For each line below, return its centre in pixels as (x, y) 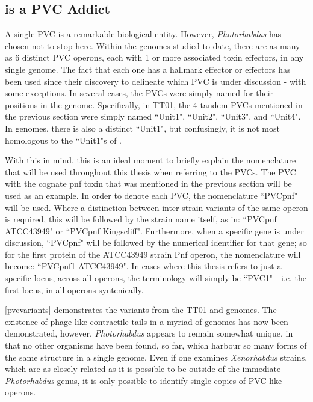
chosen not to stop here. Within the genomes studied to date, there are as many (153, 45)
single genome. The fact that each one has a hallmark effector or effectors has (148, 69)
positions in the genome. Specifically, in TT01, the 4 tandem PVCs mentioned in (154, 104)
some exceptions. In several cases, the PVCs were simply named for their (139, 93)
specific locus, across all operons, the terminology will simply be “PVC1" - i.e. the (156, 278)
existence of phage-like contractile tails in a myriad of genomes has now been (147, 321)
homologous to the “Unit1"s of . (63, 140)
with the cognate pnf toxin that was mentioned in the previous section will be (148, 184)
